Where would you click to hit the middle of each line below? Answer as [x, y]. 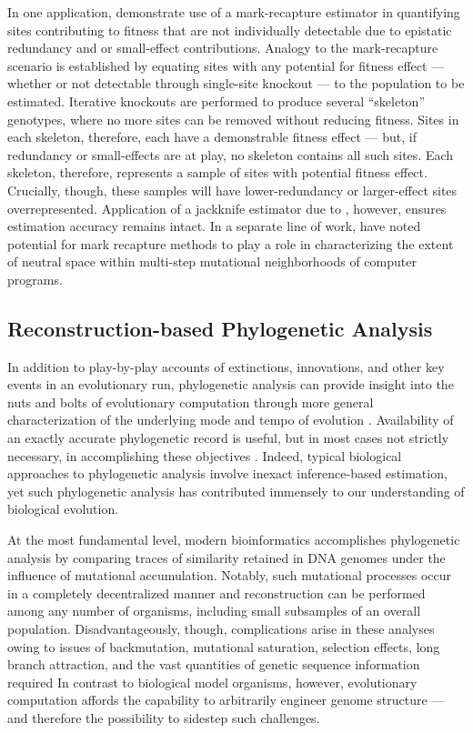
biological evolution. [63, 509]
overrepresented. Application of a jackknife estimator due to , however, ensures [227, 208]
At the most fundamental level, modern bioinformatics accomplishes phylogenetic [234, 540]
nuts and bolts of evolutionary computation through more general [191, 402]
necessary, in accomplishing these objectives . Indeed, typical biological [205, 455]
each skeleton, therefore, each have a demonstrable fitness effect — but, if [212, 137]
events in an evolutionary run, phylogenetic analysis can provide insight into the [231, 384]
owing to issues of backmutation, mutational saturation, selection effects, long [224, 646]
